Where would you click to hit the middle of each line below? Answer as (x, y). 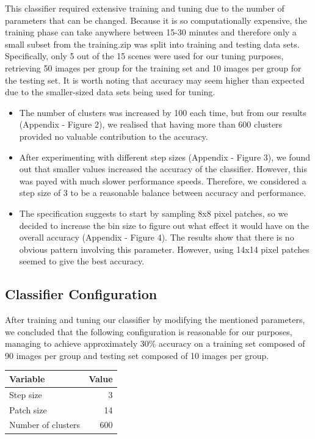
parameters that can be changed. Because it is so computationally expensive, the (156, 20)
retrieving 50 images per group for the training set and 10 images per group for (153, 67)
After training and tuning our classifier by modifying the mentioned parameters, (155, 320)
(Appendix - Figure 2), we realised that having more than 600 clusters (151, 124)
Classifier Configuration (81, 294)
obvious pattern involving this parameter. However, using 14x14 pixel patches (164, 249)
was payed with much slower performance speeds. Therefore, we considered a (163, 180)
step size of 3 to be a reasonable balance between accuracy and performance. (163, 193)
